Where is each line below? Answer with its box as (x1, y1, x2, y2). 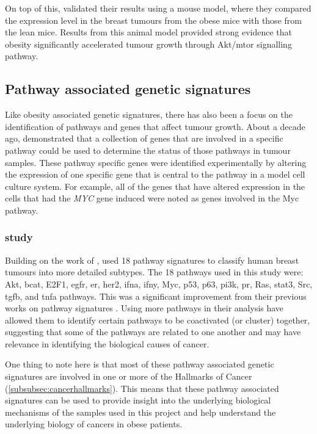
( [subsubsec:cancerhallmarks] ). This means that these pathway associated (5, 382, 279, 394)
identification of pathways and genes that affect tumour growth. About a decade (5, 120, 305, 132)
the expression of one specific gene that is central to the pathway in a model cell (5, 168, 305, 181)
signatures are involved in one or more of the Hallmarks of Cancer (5, 370, 252, 383)
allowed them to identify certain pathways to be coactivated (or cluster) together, (5, 313, 310, 326)
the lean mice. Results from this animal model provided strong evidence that (5, 26, 292, 38)
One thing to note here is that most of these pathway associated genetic (5, 358, 274, 371)
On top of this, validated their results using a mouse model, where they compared (5, 2, 312, 14)
